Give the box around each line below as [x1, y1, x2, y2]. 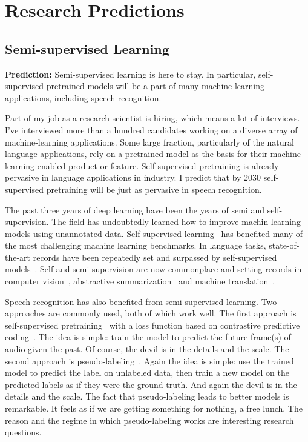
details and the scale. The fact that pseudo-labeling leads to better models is [5, 390, 289, 403]
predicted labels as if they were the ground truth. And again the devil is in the [5, 378, 297, 390]
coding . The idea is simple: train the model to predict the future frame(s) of [5, 330, 291, 343]
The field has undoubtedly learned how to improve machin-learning [51, 215, 301, 228]
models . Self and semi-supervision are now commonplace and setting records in [5, 263, 302, 275]
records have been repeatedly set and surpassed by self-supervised [33, 250, 277, 263]
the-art [5, 250, 31, 263]
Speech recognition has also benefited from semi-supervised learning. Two [5, 295, 277, 307]
